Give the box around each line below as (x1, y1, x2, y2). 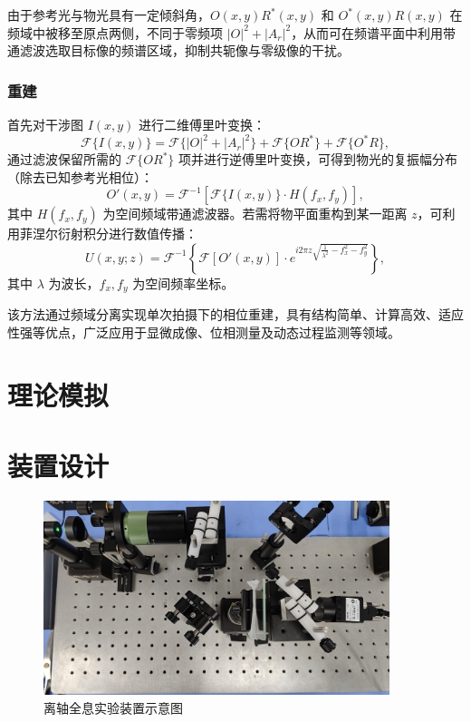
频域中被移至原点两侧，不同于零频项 (7, 23, 223, 42)
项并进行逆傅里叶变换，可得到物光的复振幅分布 (178, 150, 458, 169)
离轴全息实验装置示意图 (43, 698, 183, 717)
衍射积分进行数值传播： (57, 224, 197, 243)
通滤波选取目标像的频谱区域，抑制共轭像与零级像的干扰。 (7, 41, 350, 60)
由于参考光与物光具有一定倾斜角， (7, 5, 210, 24)
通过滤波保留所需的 (7, 150, 121, 169)
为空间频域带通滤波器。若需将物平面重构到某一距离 (102, 204, 408, 223)
